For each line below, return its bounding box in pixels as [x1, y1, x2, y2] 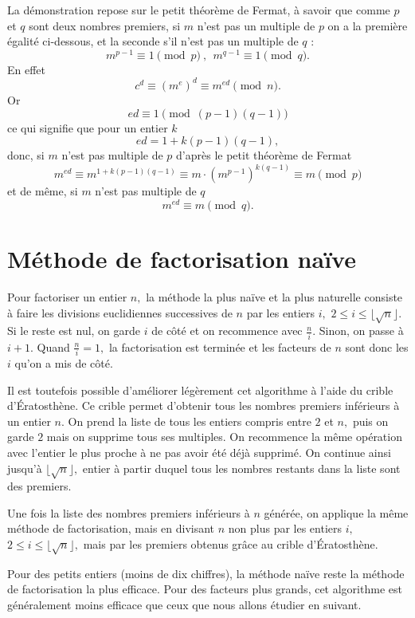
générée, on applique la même [264, 504, 409, 521]
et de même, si [7, 183, 78, 199]
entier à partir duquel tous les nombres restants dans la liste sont [82, 459, 401, 476]
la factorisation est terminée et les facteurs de [108, 338, 331, 355]
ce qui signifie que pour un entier [7, 119, 168, 136]
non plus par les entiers [228, 520, 343, 537]
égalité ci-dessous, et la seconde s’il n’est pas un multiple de [7, 33, 299, 49]
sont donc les [345, 338, 409, 355]
